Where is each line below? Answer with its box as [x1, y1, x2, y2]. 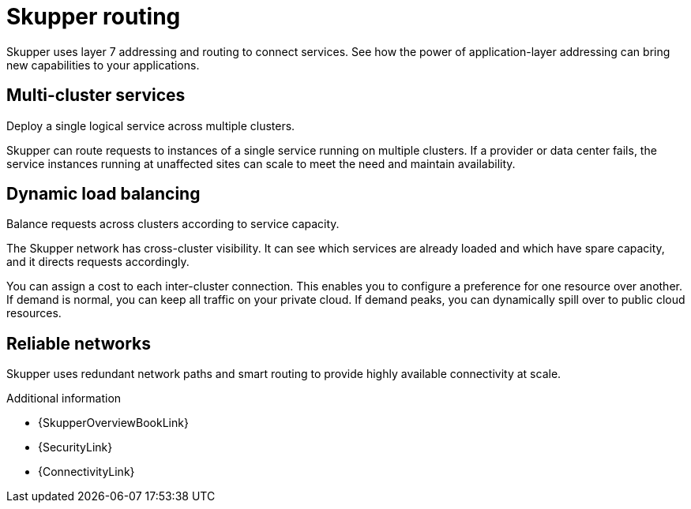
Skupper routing [6, 3, 181, 30]
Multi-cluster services [6, 85, 186, 106]
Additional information [6, 391, 122, 406]
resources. [6, 306, 62, 320]
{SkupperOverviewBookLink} [38, 416, 189, 430]
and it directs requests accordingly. [6, 255, 190, 269]
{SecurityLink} [38, 440, 113, 455]
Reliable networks [6, 333, 151, 354]
